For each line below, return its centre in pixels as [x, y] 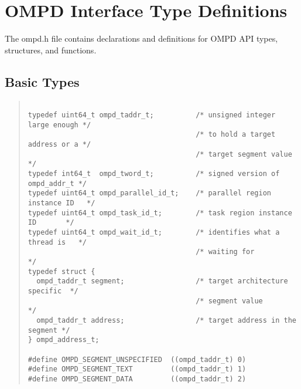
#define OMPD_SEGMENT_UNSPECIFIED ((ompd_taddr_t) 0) [137, 359]
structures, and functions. [51, 50]
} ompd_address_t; [64, 340]
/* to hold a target [236, 135]
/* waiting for [225, 252]
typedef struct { [61, 271]
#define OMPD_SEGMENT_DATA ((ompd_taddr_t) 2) [137, 379]
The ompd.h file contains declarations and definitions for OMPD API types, [141, 38]
